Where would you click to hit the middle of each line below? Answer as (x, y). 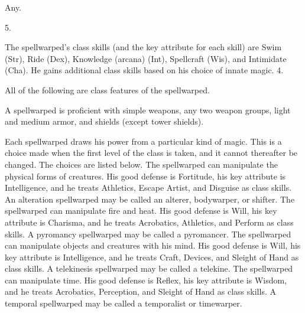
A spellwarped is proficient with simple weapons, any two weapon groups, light (148, 110)
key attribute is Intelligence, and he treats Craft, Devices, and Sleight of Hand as (152, 257)
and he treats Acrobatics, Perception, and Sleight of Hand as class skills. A (140, 291)
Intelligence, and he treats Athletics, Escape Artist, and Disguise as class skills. (148, 188)
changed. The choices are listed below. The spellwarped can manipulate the (141, 164)
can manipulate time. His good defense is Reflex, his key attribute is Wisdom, (146, 280)
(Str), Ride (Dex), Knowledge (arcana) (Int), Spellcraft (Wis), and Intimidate (146, 58)
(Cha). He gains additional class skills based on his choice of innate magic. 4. (144, 70)
